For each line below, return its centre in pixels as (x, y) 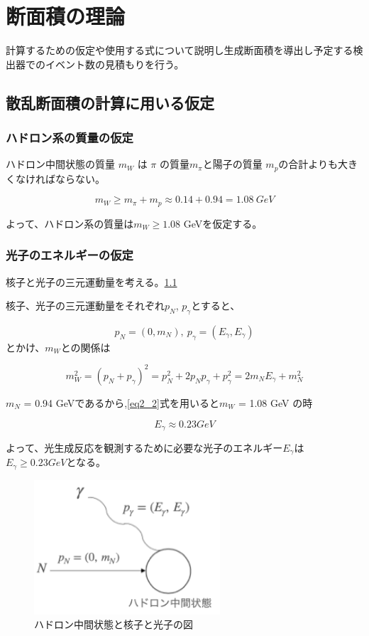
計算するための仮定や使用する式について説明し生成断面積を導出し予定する (180, 50)
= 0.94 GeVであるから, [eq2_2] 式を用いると (121, 402)
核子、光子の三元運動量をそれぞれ (85, 306)
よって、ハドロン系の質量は (70, 223)
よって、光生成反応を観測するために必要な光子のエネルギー (144, 447)
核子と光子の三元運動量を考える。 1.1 (92, 281)
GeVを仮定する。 (223, 223)
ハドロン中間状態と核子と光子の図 (114, 624)
